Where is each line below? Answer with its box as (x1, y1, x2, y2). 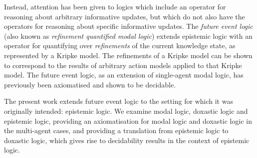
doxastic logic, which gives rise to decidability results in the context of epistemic (4, 135, 250, 145)
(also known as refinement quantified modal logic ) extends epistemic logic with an (4, 30, 253, 41)
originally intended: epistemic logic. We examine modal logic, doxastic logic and (4, 105, 248, 116)
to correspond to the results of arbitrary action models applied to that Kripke (4, 60, 242, 70)
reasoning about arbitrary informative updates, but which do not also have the (4, 11, 245, 21)
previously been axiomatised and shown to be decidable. (4, 79, 176, 89)
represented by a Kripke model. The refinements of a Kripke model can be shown (4, 50, 253, 60)
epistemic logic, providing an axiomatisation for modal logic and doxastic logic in (4, 115, 252, 126)
